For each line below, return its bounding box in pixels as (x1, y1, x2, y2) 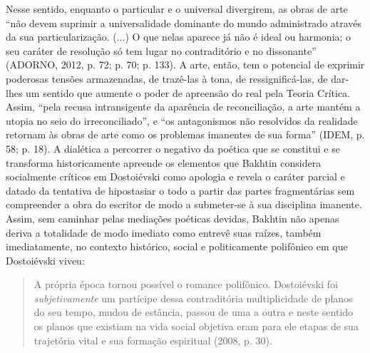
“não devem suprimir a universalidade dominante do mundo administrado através (6, 15, 362, 30)
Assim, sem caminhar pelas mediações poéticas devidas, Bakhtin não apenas (6, 210, 339, 225)
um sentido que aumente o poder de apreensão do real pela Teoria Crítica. (26, 85, 351, 100)
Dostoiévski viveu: (6, 252, 85, 267)
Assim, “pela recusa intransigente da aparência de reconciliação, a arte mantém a (6, 99, 361, 114)
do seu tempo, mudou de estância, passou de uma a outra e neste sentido (34, 305, 354, 319)
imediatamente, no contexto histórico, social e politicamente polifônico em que (6, 239, 348, 254)
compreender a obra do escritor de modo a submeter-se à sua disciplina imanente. (6, 197, 362, 212)
